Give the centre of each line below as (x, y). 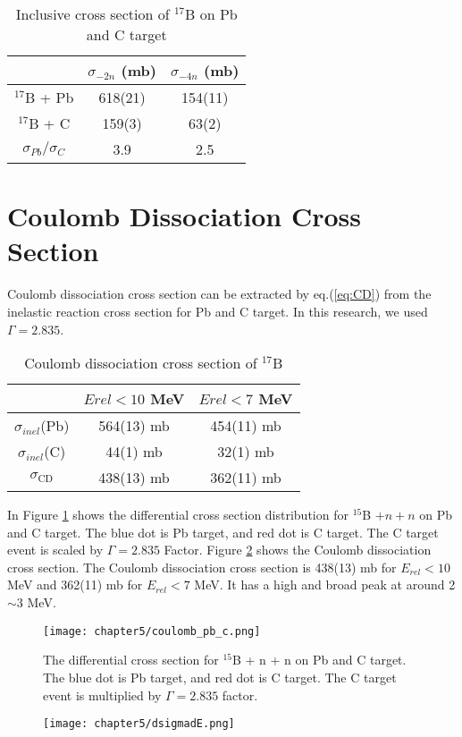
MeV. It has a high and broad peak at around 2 (325, 585)
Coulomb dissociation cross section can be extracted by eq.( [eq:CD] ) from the (219, 294)
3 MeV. (36, 602)
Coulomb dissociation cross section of (141, 363)
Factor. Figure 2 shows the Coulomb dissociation (298, 550)
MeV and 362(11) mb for (75, 585)
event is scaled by (55, 550)
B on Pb (211, 14)
